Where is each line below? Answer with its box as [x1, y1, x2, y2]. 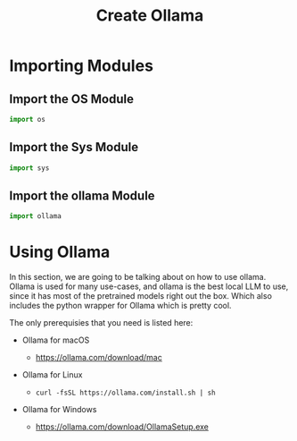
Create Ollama [95, 5, 204, 26]
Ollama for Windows [21, 404, 97, 415]
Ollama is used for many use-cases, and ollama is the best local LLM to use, [9, 281, 289, 292]
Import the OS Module [9, 91, 134, 106]
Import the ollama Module [9, 188, 155, 203]
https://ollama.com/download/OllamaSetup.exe [35, 421, 210, 432]
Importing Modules [9, 55, 154, 76]
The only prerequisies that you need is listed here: [9, 318, 194, 328]
